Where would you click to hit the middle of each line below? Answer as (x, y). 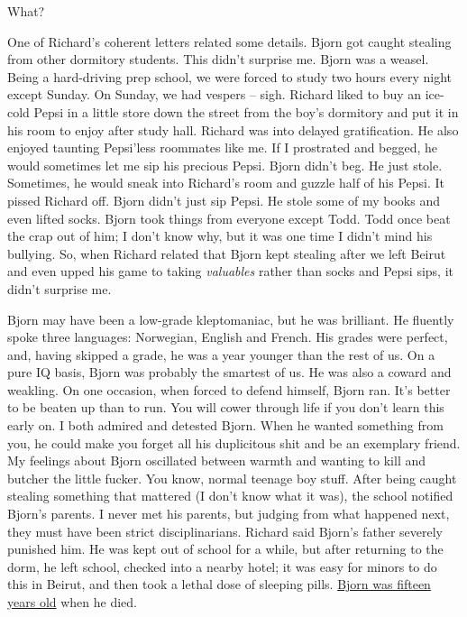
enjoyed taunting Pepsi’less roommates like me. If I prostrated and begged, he (223, 147)
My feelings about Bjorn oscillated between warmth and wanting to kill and (217, 460)
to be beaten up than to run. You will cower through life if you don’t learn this (226, 407)
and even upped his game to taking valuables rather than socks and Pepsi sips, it (231, 271)
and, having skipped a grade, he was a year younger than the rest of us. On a (221, 354)
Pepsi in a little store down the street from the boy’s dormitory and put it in (246, 111)
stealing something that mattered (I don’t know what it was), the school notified (230, 496)
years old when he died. (73, 602)
